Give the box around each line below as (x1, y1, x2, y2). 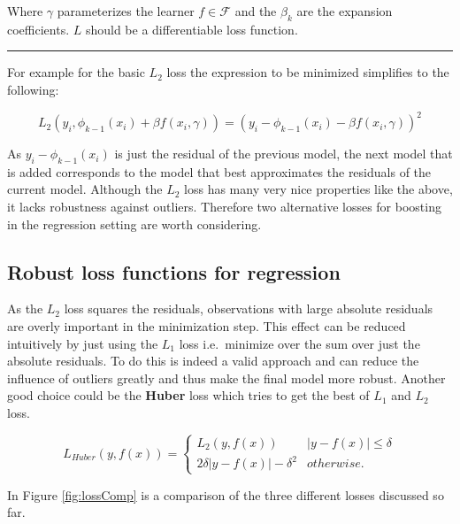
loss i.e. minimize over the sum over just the (179, 334, 420, 352)
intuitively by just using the (7, 334, 158, 352)
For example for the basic (7, 63, 145, 81)
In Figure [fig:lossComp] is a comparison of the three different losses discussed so (7, 485, 444, 504)
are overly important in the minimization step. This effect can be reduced (7, 317, 406, 335)
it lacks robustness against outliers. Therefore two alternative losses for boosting (7, 197, 441, 216)
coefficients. (7, 19, 70, 38)
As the (7, 299, 43, 318)
